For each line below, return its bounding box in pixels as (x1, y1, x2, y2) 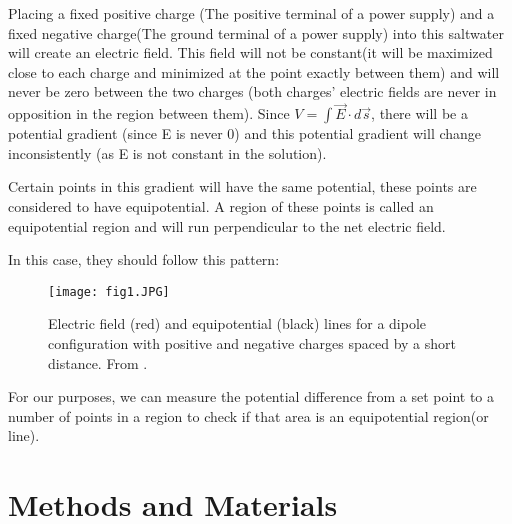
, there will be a (371, 103, 468, 124)
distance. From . (48, 352, 148, 373)
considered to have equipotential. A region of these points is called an (8, 195, 434, 216)
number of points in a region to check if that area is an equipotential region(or (8, 405, 489, 426)
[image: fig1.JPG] (48, 284, 170, 299)
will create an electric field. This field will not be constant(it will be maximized (8, 42, 493, 63)
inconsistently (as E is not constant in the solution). (8, 142, 327, 163)
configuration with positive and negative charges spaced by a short (48, 333, 456, 353)
